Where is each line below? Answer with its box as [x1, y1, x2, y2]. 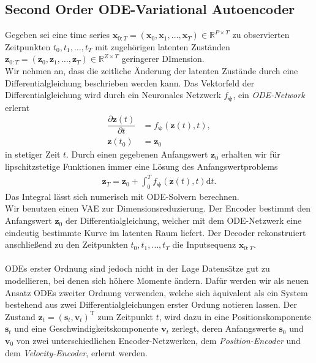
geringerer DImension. [121, 52, 205, 65]
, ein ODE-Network [233, 88, 305, 101]
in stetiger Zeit [5, 148, 61, 161]
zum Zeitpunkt [97, 310, 154, 323]
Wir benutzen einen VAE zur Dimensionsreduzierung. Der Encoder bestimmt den [5, 202, 311, 215]
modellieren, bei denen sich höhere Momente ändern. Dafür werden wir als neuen [5, 274, 309, 287]
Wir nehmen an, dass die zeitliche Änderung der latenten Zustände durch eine [5, 64, 298, 77]
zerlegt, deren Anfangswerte [171, 322, 276, 335]
